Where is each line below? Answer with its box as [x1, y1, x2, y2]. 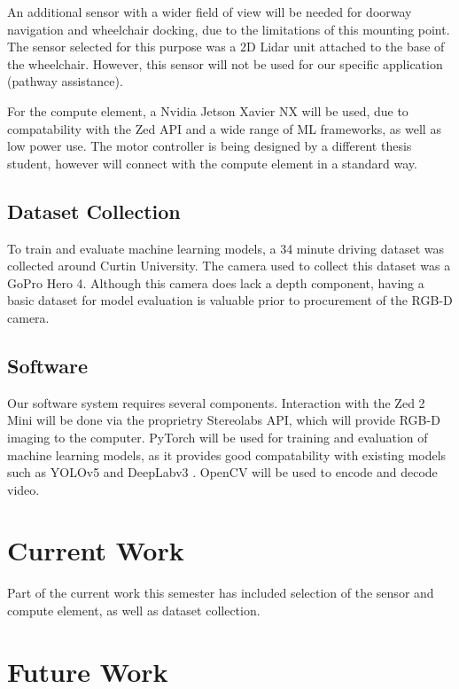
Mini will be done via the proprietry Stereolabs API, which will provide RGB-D [7, 411, 440, 429]
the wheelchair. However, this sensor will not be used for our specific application [7, 54, 443, 73]
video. [7, 480, 40, 498]
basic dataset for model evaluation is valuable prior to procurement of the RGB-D [7, 291, 453, 309]
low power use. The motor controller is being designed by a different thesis [7, 137, 412, 155]
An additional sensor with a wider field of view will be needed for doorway [7, 3, 412, 20]
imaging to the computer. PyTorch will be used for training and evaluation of [7, 427, 428, 446]
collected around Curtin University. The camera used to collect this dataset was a [7, 256, 451, 275]
